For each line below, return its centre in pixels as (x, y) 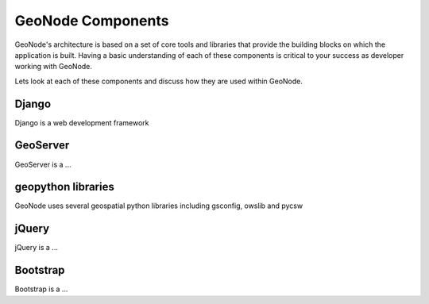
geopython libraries (64, 187)
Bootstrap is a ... (41, 289)
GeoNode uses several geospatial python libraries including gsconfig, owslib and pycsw (159, 206)
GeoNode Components (92, 21)
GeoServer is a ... (43, 164)
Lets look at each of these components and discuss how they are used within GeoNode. (159, 81)
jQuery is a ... (37, 248)
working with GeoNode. (54, 67)
